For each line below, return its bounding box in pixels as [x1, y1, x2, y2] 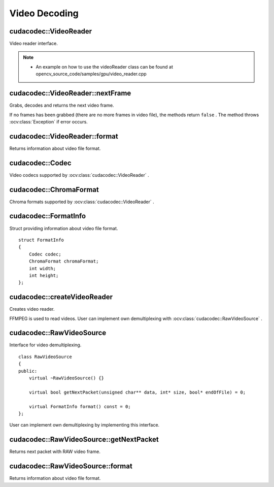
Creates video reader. [9, 306, 55, 312]
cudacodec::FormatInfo [9, 212, 86, 220]
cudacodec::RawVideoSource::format [9, 462, 133, 471]
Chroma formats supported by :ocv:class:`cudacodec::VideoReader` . [9, 199, 154, 205]
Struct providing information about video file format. [9, 225, 118, 231]
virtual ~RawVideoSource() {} [28, 375, 104, 381]
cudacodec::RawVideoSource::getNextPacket [9, 435, 159, 444]
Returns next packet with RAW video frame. [9, 448, 101, 454]
